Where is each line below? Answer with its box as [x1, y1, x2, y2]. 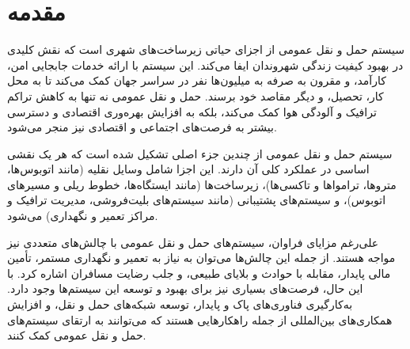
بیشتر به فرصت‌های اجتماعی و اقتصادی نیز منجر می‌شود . [7, 119, 277, 135]
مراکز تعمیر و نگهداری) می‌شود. [7, 207, 158, 224]
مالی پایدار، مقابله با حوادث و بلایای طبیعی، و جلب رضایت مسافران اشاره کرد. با [7, 264, 391, 281]
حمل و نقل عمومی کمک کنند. [7, 327, 146, 343]
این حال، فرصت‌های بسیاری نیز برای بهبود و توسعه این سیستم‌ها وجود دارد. [7, 280, 363, 297]
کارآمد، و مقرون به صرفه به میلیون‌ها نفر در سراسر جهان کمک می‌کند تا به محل [7, 72, 386, 89]
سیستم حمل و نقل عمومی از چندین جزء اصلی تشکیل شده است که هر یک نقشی [7, 145, 393, 161]
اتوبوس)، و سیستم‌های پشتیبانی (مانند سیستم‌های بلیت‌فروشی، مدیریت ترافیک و [7, 192, 386, 208]
